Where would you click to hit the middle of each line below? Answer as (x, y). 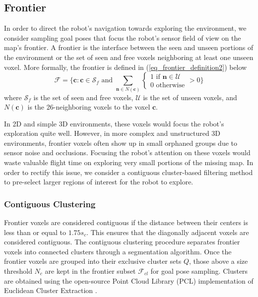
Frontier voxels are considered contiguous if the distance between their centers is (126, 222)
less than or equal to (35, 232)
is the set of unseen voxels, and (190, 97)
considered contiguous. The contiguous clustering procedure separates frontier (122, 242)
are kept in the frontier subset (90, 271)
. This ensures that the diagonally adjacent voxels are (168, 232)
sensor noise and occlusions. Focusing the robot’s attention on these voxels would (127, 152)
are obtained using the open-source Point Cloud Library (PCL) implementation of (129, 280)
